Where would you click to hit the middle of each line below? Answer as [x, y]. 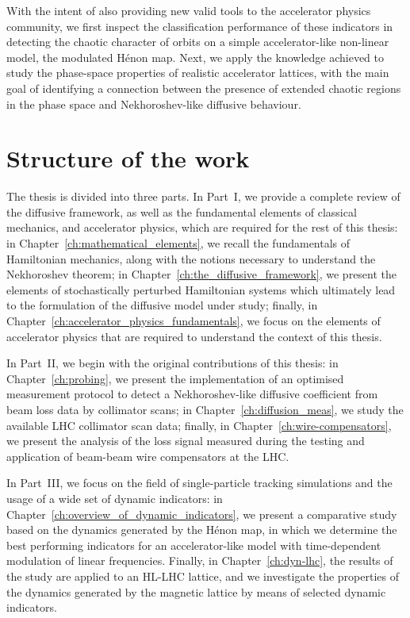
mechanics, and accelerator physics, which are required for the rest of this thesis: [202, 227]
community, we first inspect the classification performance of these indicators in [200, 26]
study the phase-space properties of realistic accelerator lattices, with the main [198, 73]
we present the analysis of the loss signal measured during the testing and [186, 441]
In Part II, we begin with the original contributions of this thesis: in [172, 363]
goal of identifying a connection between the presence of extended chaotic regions [204, 88]
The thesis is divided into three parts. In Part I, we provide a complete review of [203, 196]
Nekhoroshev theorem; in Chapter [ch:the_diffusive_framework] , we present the [202, 274]
